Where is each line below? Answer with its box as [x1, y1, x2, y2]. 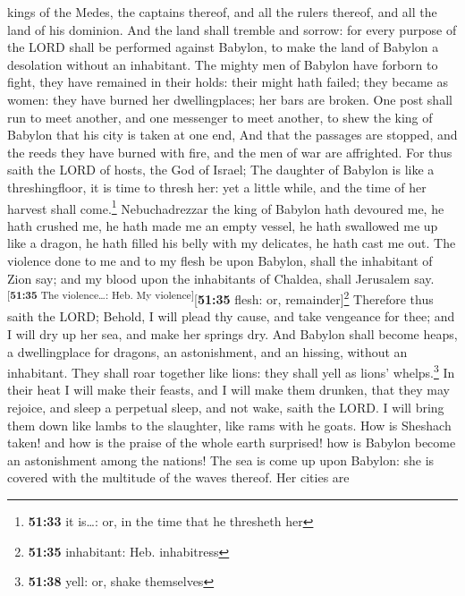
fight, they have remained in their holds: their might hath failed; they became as [7, 72, 449, 91]
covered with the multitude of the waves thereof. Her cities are [7, 468, 350, 487]
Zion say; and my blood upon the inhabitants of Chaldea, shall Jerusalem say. [7, 268, 435, 287]
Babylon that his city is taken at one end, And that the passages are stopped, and [7, 125, 458, 144]
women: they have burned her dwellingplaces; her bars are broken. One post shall [7, 89, 452, 108]
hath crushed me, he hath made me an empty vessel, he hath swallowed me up [7, 216, 438, 234]
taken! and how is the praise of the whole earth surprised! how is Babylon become [7, 433, 456, 452]
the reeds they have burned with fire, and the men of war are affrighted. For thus [7, 142, 452, 161]
